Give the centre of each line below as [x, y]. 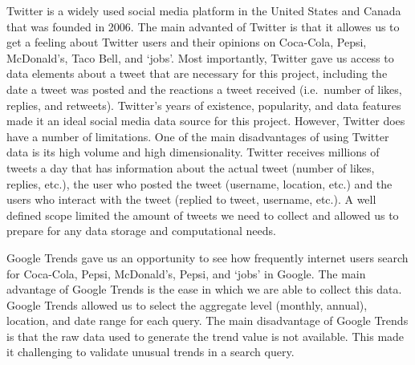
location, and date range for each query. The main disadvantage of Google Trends [207, 320]
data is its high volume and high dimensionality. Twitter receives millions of [193, 152]
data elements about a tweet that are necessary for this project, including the [197, 73]
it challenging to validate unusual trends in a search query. [151, 352]
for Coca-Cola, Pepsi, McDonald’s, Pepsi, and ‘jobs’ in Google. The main [186, 273]
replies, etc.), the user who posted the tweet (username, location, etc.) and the [199, 183]
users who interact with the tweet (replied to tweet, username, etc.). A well [191, 199]
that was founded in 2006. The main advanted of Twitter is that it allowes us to [203, 26]
